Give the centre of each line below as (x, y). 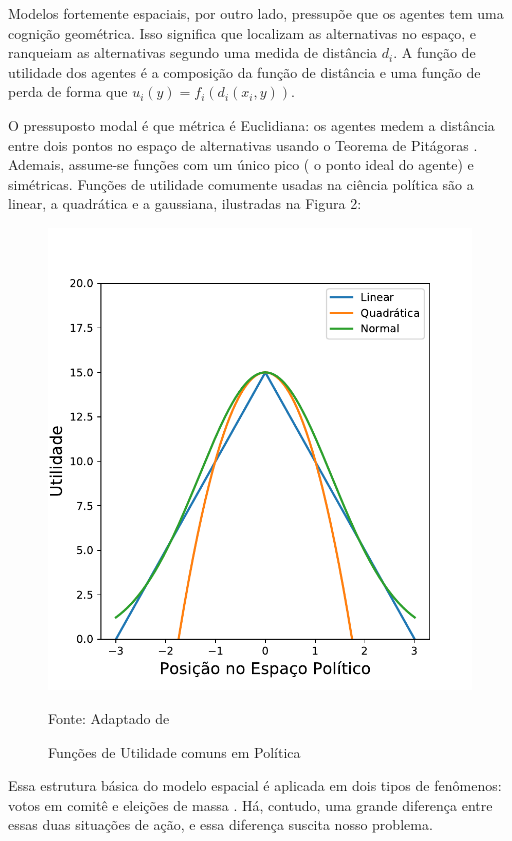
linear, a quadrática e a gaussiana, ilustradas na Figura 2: (185, 203)
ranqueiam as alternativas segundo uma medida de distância (193, 52)
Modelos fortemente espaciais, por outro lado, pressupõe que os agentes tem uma (256, 13)
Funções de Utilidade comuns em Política (174, 751)
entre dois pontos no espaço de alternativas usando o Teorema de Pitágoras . (243, 144)
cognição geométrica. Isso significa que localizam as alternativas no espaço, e (242, 32)
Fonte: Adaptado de (109, 718)
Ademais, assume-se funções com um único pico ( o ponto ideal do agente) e (241, 164)
